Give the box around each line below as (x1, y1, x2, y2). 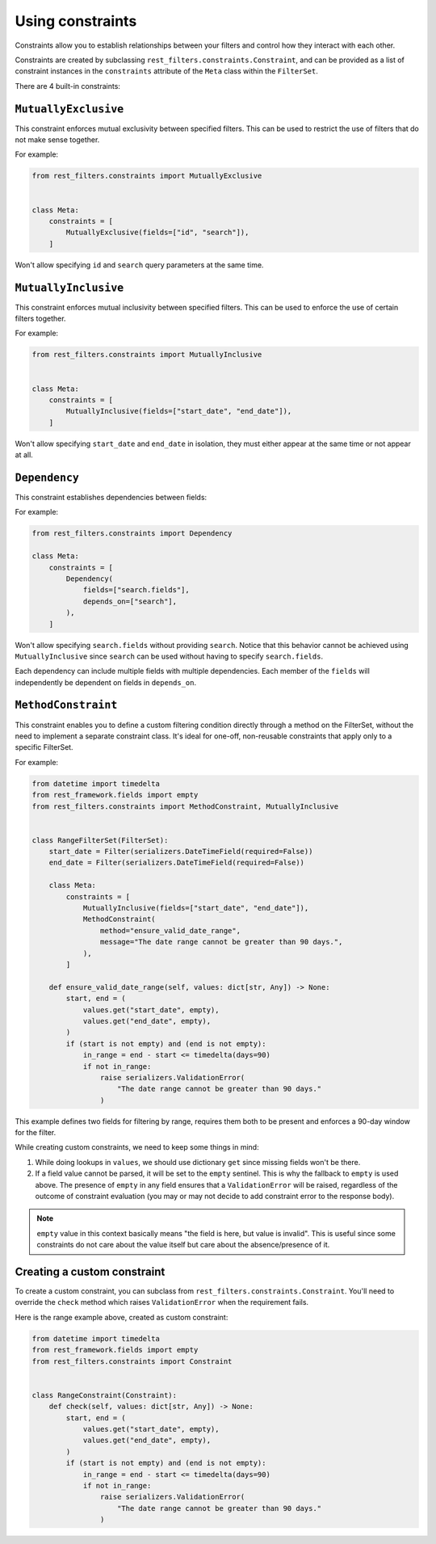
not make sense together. (15, 135, 100, 145)
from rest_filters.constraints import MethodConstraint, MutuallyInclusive (31, 801, 339, 811)
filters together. (15, 313, 66, 323)
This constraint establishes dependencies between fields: (15, 493, 208, 503)
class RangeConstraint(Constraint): (31, 1390, 178, 1399)
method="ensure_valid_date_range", (99, 926, 241, 935)
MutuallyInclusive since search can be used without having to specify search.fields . (15, 651, 323, 661)
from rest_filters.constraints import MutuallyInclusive (31, 350, 262, 360)
